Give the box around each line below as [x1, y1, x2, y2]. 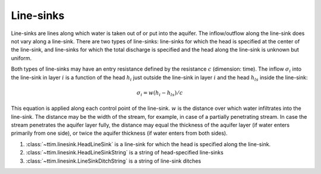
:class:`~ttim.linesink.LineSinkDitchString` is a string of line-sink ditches [26, 157, 202, 164]
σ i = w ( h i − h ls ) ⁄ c [137, 89, 183, 97]
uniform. [11, 54, 32, 62]
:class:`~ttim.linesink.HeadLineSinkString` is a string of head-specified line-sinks [26, 149, 224, 156]
